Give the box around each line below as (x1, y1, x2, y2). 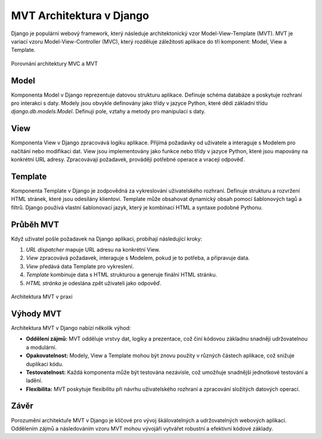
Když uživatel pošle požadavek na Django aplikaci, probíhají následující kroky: (11, 235, 203, 242)
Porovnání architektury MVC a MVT (11, 60, 98, 67)
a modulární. (26, 344, 57, 351)
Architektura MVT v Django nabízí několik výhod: (11, 324, 131, 331)
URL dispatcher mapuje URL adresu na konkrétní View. (26, 246, 160, 253)
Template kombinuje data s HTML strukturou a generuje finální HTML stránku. (26, 271, 218, 279)
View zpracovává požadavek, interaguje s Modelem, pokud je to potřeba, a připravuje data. (26, 254, 250, 262)
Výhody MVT (11, 308, 62, 319)
